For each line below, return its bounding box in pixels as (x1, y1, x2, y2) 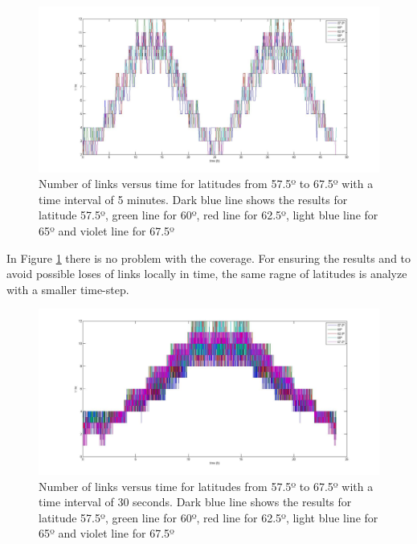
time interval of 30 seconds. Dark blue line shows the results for (39, 493, 352, 510)
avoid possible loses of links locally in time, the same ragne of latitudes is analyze (6, 265, 407, 282)
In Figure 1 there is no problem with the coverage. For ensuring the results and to (6, 249, 411, 266)
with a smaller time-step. (6, 280, 129, 297)
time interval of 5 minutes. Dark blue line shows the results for (39, 190, 348, 207)
